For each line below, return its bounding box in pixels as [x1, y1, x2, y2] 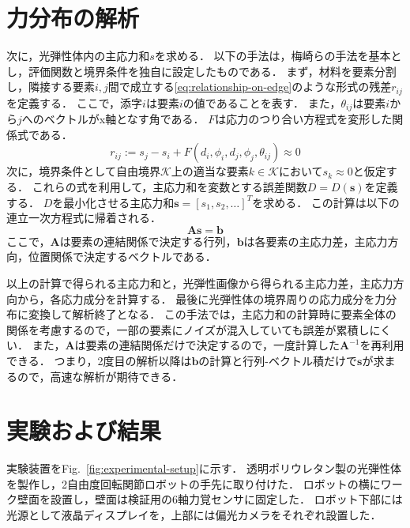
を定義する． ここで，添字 [6, 94, 143, 111]
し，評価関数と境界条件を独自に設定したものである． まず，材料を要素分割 [6, 62, 397, 79]
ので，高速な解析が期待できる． [17, 368, 183, 384]
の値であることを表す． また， [182, 94, 341, 111]
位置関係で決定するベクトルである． [28, 248, 216, 265]
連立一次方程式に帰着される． [6, 209, 161, 226]
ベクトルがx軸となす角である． [43, 111, 205, 127]
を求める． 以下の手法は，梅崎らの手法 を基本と [154, 47, 402, 64]
